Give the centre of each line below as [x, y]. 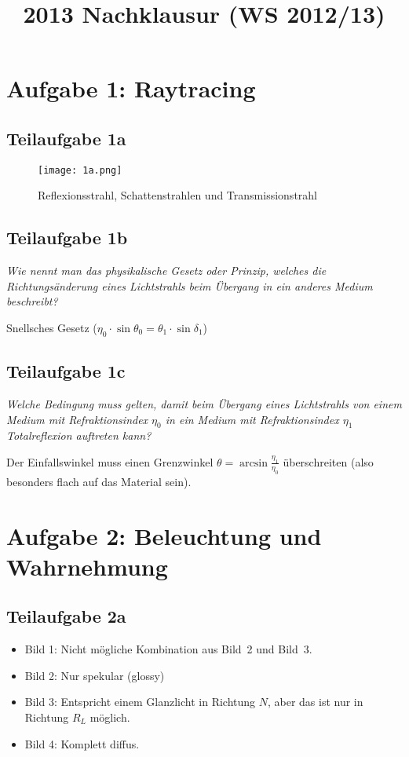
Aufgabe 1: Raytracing [131, 88]
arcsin [254, 463]
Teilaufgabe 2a [66, 616]
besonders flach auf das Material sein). [99, 481]
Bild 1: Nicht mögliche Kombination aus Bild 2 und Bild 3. [168, 649]
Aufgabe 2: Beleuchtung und [164, 535]
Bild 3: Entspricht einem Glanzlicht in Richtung [140, 702]
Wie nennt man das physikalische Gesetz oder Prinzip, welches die [166, 271]
